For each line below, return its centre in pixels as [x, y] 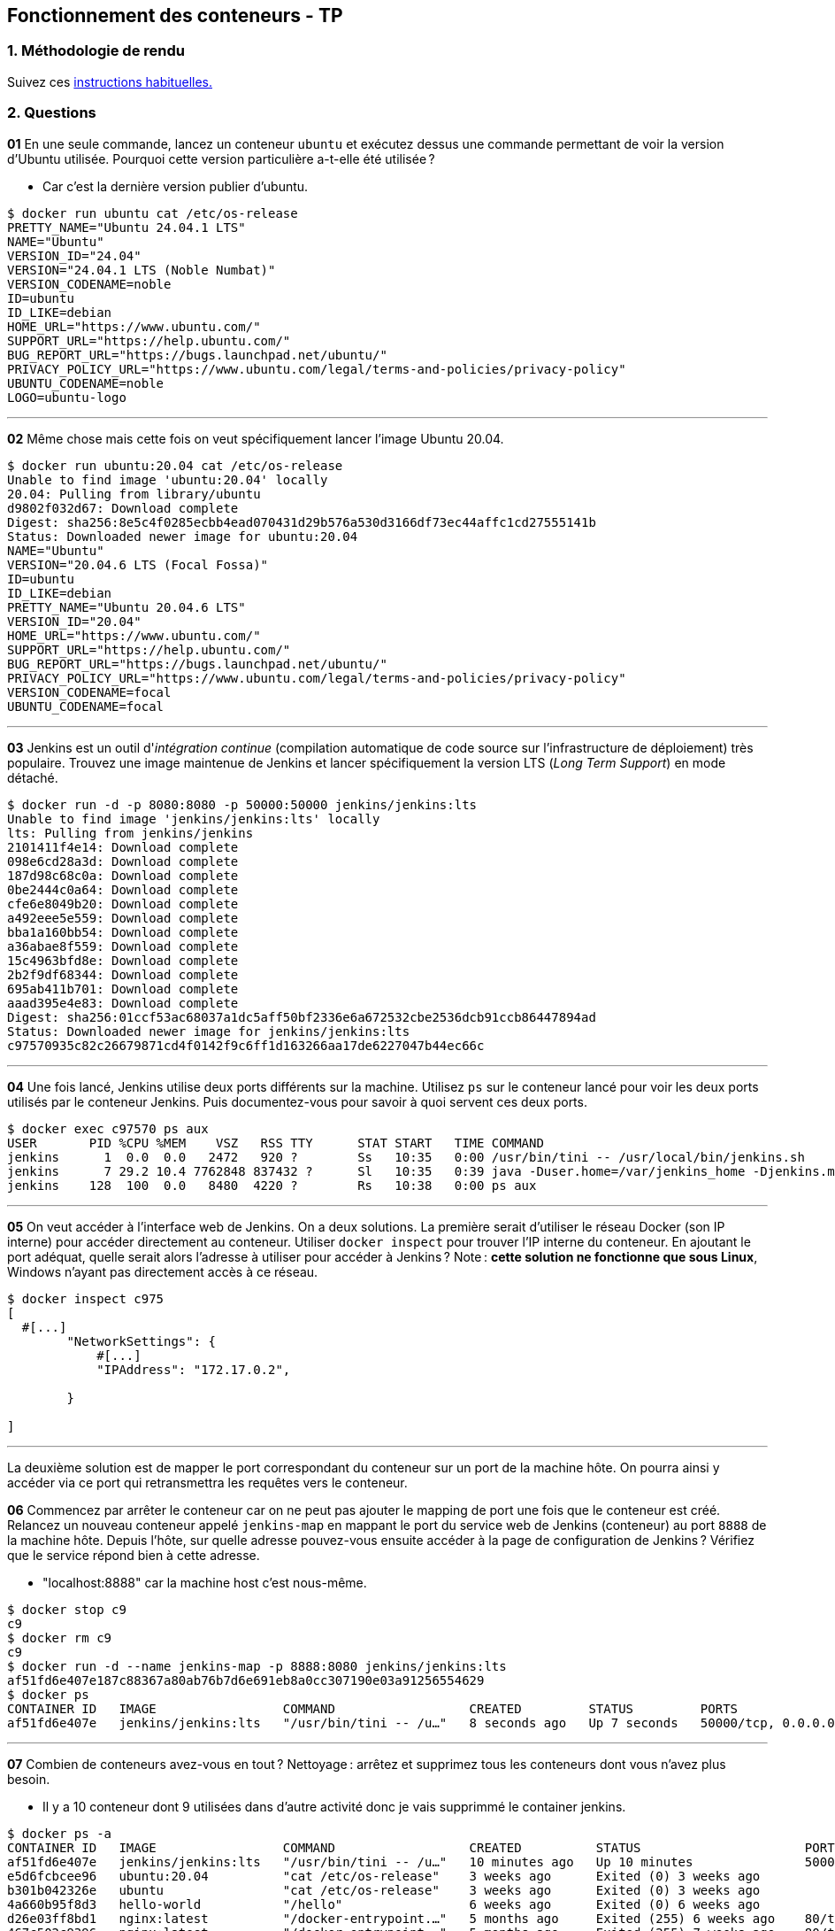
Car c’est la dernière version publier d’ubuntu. [176, 186]
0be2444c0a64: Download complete [123, 889]
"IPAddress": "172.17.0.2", [194, 1369]
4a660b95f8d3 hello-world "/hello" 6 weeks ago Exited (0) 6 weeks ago [384, 1904]
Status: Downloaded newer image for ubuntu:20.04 [183, 536]
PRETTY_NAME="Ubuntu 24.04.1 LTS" [126, 227]
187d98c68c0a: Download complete [123, 875]
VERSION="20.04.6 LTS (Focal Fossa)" [138, 564]
